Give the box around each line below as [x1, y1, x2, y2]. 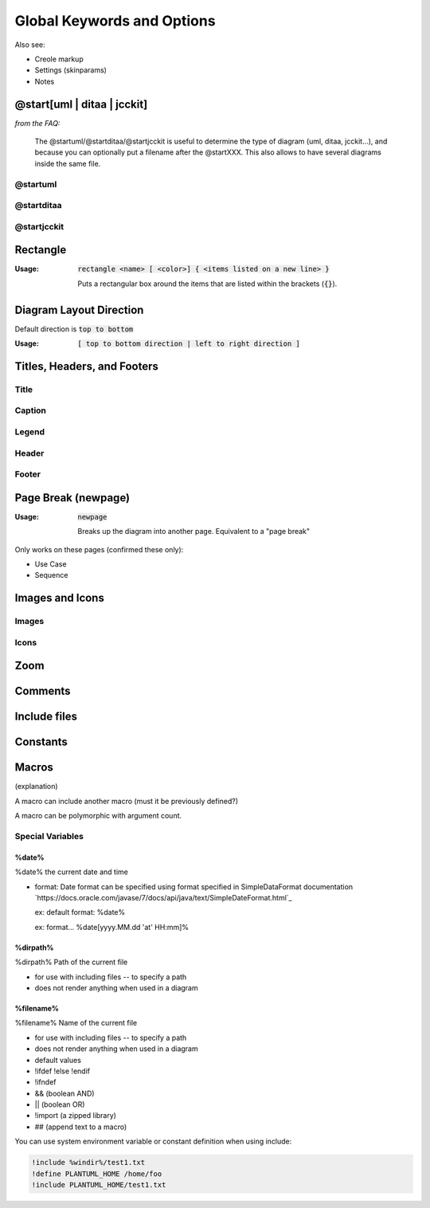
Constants [14, 735, 68, 749]
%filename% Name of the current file [14, 1018, 138, 1028]
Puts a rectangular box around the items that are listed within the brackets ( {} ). [77, 279, 338, 288]
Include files [14, 710, 77, 724]
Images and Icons [14, 591, 105, 605]
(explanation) [14, 782, 59, 791]
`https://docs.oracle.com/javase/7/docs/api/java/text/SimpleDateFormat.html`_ [34, 893, 292, 902]
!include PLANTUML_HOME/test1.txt [31, 1180, 166, 1190]
